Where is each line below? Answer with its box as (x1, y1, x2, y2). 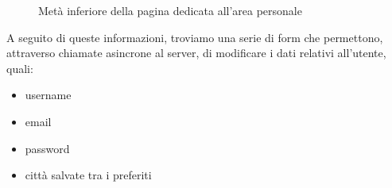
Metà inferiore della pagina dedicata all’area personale (38, 2, 302, 18)
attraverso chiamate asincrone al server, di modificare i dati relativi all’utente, (6, 44, 386, 61)
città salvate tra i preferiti (25, 167, 152, 183)
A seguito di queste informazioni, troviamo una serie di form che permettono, (6, 29, 383, 45)
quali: (6, 59, 33, 76)
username (25, 86, 72, 103)
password (25, 140, 70, 156)
